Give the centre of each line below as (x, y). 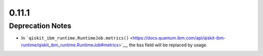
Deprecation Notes (40, 26)
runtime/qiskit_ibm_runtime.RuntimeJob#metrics (70, 45)
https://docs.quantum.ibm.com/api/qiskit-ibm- (179, 38)
